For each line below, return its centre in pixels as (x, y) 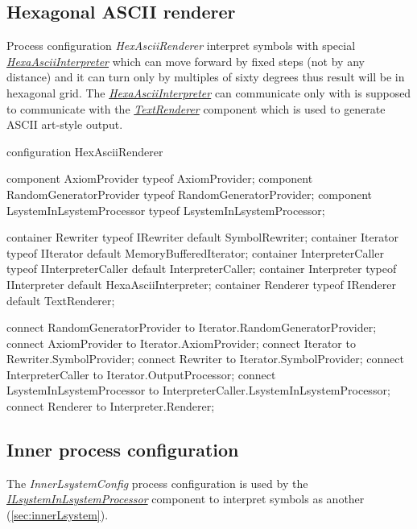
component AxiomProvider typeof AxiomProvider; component (160, 178)
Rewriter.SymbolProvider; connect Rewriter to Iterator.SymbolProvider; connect (205, 359)
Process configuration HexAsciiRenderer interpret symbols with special (181, 45)
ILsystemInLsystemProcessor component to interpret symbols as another (186, 499)
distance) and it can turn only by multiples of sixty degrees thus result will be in (206, 77)
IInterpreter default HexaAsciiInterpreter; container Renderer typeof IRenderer (201, 284)
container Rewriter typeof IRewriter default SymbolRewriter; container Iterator (203, 237)
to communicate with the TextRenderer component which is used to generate (196, 108)
